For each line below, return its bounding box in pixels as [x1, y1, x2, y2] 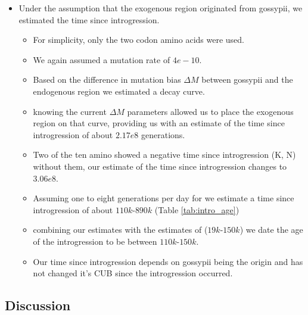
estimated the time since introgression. [18, 13, 160, 26]
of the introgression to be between [33, 235, 157, 247]
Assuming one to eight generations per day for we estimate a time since [33, 192, 294, 204]
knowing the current [33, 105, 107, 117]
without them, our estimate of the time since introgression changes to [33, 160, 287, 172]
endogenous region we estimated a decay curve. [33, 85, 205, 97]
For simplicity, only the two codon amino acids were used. [33, 33, 244, 46]
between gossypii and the [201, 73, 293, 86]
